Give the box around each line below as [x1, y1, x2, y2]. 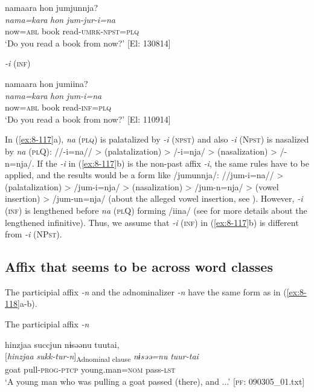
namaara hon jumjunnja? [5, 1, 98, 13]
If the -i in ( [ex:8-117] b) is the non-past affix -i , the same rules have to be [37, 156, 309, 169]
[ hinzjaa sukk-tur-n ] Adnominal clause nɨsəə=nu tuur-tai [5, 350, 199, 364]
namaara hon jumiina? [5, 77, 88, 89]
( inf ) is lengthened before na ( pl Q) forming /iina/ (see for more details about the [5, 204, 307, 216]
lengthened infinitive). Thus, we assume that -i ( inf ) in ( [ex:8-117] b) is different [5, 216, 299, 228]
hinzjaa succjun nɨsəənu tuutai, [5, 338, 120, 350]
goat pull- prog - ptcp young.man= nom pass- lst [5, 363, 176, 376]
